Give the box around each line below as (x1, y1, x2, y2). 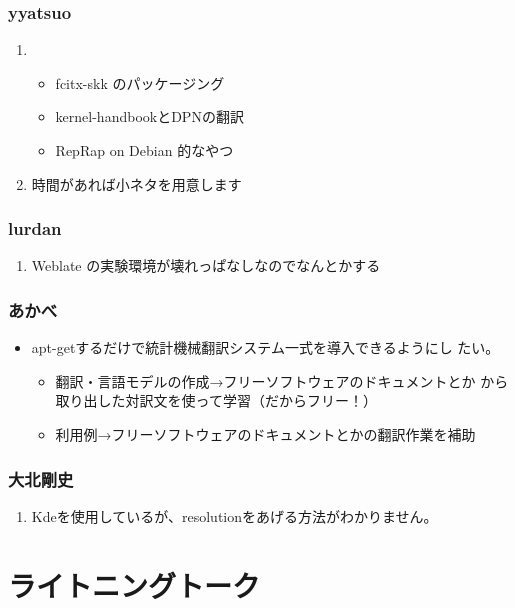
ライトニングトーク (8, 564, 261, 605)
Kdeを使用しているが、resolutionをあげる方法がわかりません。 (31, 505, 438, 526)
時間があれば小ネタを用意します (31, 173, 242, 194)
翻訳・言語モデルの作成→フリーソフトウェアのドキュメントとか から (55, 370, 509, 391)
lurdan (8, 216, 62, 241)
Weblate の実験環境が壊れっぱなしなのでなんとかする (31, 255, 381, 276)
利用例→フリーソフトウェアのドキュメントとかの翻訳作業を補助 (55, 424, 476, 444)
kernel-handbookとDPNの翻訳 (55, 106, 244, 127)
